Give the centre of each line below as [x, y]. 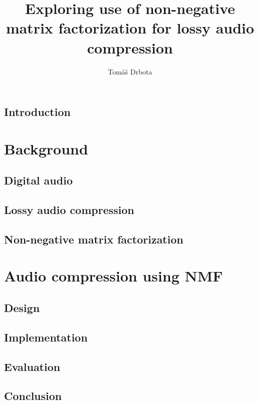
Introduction [37, 112]
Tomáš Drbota [130, 71]
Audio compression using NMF [113, 276]
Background [46, 148]
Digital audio [38, 180]
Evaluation [32, 366]
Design [22, 307]
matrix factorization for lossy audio [130, 28]
